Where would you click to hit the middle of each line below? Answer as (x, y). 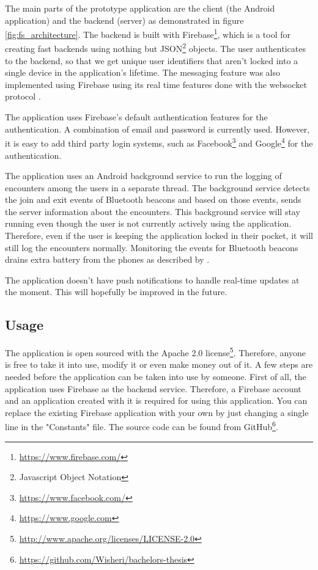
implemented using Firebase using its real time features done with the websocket (156, 84)
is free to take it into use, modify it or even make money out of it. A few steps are (159, 364)
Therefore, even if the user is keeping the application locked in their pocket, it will (159, 236)
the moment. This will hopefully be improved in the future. (116, 292)
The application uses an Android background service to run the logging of (143, 176)
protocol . (23, 96)
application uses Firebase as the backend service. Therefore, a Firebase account (153, 388)
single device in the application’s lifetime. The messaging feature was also (143, 72)
